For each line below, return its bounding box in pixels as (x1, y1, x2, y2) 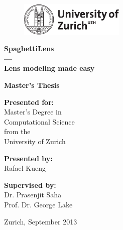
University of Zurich (4, 136, 66, 146)
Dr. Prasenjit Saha (4, 189, 62, 200)
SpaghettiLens (4, 43, 54, 54)
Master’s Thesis (4, 80, 60, 90)
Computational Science (4, 116, 75, 127)
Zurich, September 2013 (4, 216, 77, 226)
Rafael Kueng (4, 163, 46, 173)
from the (4, 126, 31, 137)
